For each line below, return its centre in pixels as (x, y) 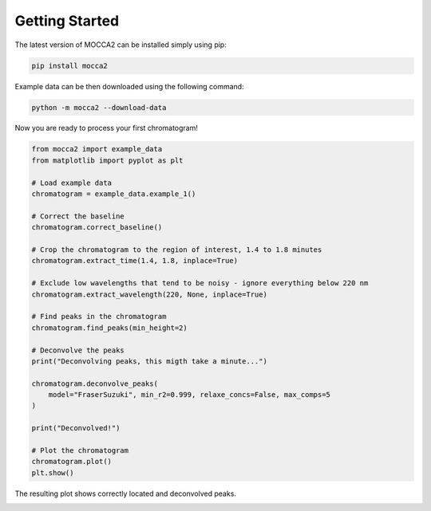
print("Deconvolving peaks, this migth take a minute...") (149, 361)
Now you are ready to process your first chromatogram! (107, 128)
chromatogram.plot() (71, 462)
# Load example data (71, 183)
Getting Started (67, 21)
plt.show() (53, 473)
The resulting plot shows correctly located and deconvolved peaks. (126, 493)
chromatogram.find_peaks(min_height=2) (109, 328)
